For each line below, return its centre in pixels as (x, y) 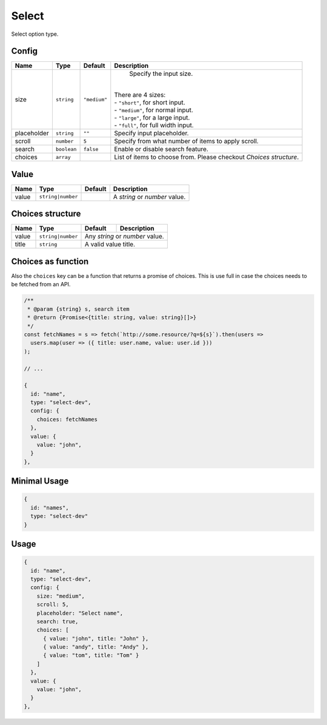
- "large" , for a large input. (152, 118)
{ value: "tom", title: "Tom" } (91, 656)
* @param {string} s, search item (78, 309)
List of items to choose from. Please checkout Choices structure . (206, 157)
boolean (66, 149)
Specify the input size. (161, 74)
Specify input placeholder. (151, 133)
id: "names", (50, 507)
